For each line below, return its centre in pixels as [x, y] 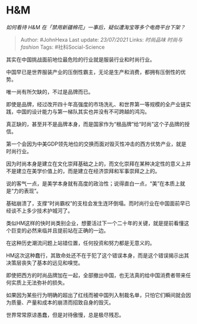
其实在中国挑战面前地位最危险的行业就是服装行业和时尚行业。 [81, 59]
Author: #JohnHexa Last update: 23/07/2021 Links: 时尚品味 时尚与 [101, 39]
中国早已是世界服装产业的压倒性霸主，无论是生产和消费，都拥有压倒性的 [93, 72]
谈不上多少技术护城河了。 [42, 210]
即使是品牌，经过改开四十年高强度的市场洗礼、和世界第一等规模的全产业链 [96, 104]
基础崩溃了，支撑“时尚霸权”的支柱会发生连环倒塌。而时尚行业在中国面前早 [96, 203]
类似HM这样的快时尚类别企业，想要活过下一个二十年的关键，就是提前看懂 [95, 223]
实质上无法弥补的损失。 [39, 282]
